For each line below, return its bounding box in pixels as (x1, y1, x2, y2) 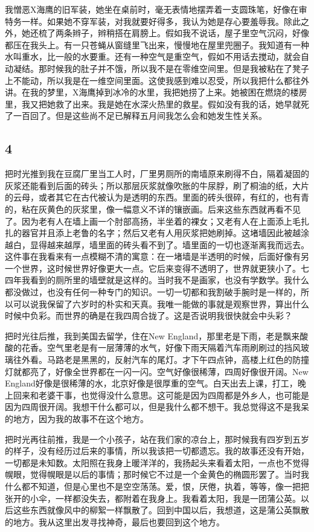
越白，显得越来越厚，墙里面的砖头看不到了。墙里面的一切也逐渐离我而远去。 (5, 238, 309, 251)
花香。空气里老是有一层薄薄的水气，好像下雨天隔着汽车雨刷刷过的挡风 (21, 341, 301, 354)
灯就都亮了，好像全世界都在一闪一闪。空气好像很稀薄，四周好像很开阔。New (5, 365, 309, 377)
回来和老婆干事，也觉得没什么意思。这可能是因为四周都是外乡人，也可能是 (13, 388, 309, 401)
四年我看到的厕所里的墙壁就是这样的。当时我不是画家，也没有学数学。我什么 (5, 274, 309, 286)
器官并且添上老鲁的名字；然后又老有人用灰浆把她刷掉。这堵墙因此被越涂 (21, 226, 309, 239)
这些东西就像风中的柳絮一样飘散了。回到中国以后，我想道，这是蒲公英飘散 (13, 504, 309, 516)
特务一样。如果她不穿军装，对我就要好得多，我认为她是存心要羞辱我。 (5, 14, 284, 27)
